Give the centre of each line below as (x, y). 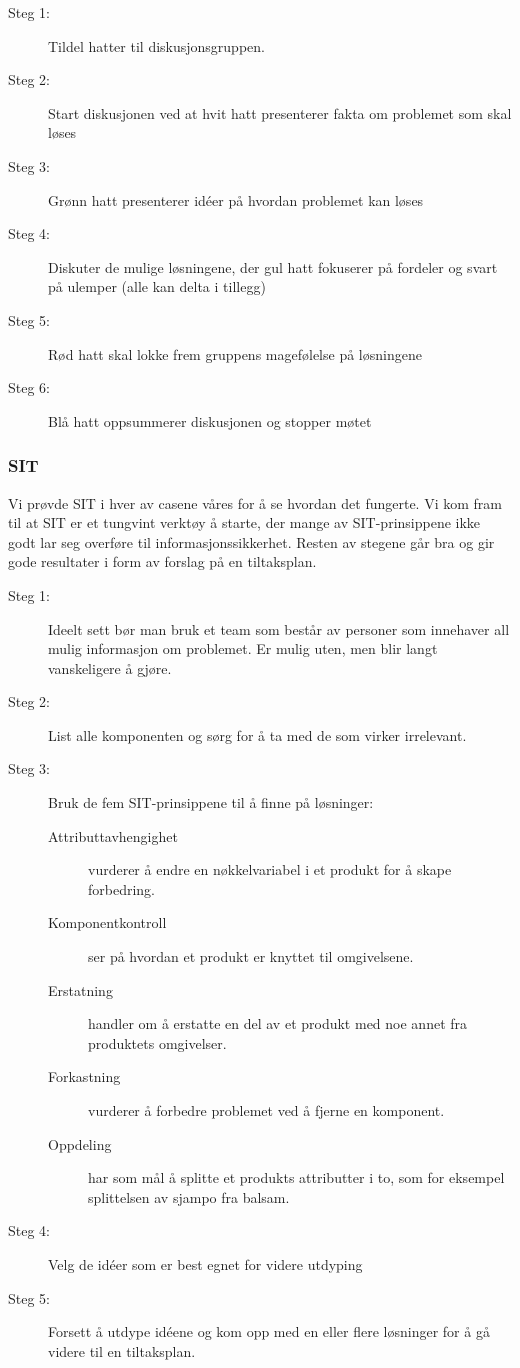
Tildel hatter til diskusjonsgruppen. (156, 45)
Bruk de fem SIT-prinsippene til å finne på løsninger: (211, 802)
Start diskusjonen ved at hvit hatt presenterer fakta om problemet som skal (280, 112)
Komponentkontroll (107, 922)
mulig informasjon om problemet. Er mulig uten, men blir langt (243, 648)
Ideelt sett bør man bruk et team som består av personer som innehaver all (279, 628)
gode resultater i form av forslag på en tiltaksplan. (162, 561)
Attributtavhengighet (113, 835)
